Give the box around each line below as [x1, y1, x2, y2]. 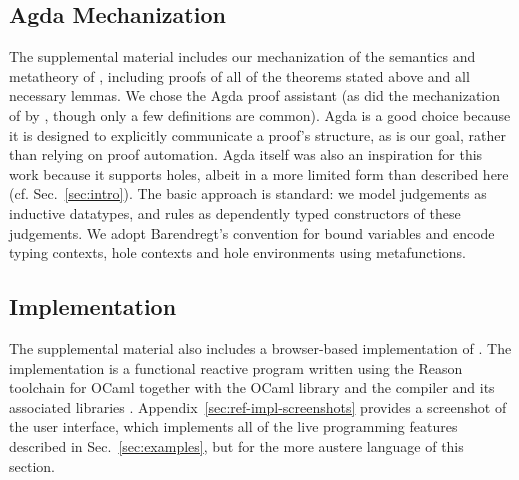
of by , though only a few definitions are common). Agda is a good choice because [9, 104, 511, 125]
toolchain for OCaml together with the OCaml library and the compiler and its [9, 377, 495, 398]
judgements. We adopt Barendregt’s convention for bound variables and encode [9, 222, 495, 243]
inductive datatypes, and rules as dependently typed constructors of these [9, 202, 461, 223]
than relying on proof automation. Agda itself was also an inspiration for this [9, 144, 483, 165]
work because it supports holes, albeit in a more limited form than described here [9, 163, 509, 184]
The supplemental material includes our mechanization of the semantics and [9, 46, 476, 67]
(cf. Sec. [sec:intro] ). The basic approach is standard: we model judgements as [9, 183, 487, 204]
